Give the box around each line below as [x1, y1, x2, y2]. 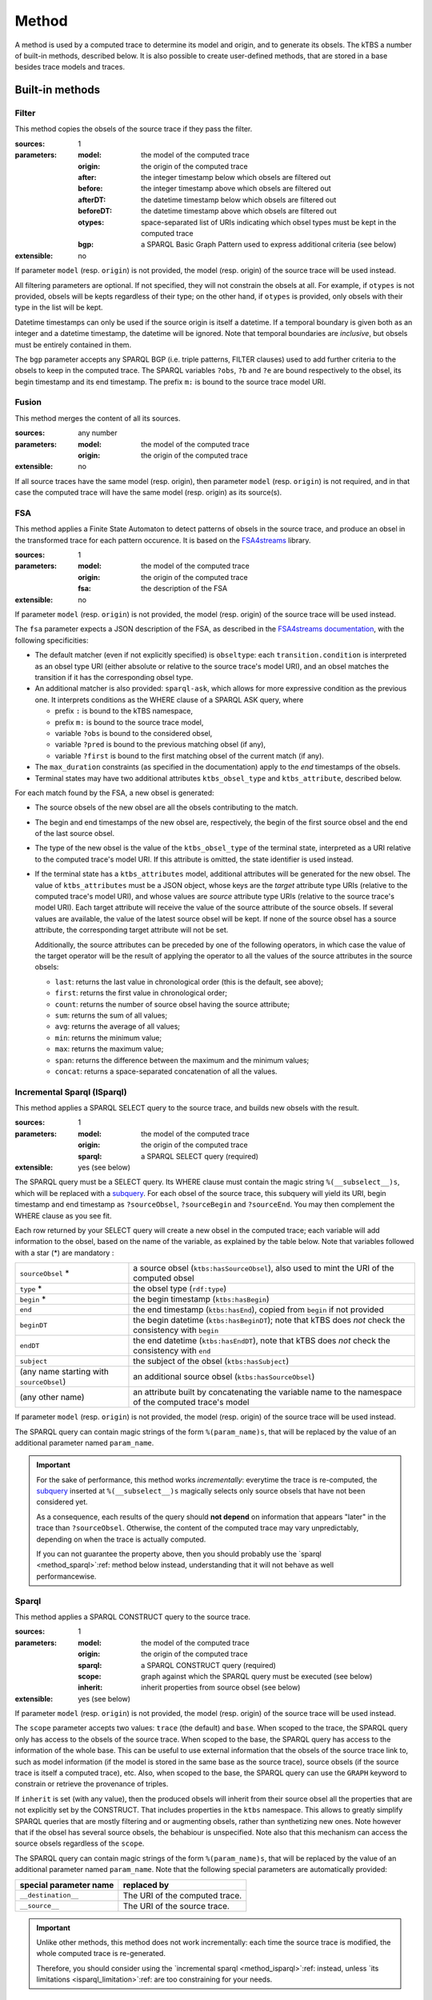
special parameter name [19, 1879, 114, 1890]
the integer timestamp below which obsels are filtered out [141, 173, 331, 182]
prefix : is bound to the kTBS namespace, [54, 706, 194, 716]
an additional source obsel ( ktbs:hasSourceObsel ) [133, 1371, 315, 1382]
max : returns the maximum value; [54, 1044, 164, 1054]
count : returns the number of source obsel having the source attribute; [54, 999, 290, 1009]
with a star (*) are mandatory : [14, 1248, 114, 1258]
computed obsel [133, 1273, 195, 1284]
